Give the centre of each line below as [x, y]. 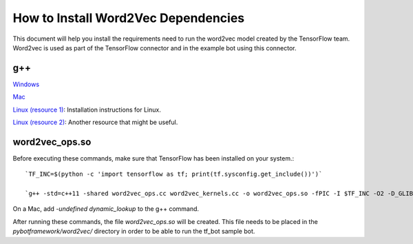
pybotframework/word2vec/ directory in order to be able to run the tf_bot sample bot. [134, 232]
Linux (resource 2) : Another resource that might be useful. [95, 122]
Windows [26, 84]
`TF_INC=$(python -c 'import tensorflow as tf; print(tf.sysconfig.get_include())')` [174, 174]
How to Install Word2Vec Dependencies [129, 18]
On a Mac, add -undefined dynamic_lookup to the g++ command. [106, 209]
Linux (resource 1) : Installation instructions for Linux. [87, 110]
